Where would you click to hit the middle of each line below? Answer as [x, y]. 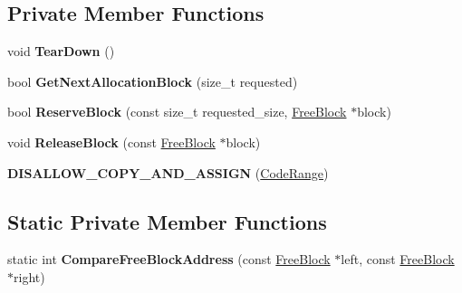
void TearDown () [61, 51]
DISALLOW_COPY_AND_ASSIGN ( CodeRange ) [168, 172]
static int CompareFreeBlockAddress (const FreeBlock [169, 259]
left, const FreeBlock [398, 259]
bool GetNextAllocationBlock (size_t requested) [153, 81]
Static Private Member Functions [167, 221]
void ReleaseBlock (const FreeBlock [111, 142]
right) [29, 276]
